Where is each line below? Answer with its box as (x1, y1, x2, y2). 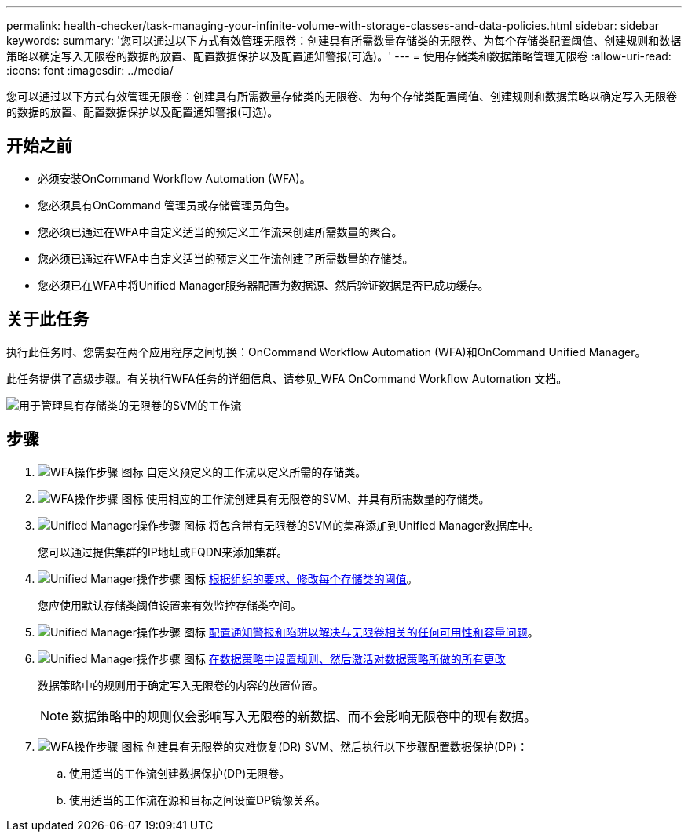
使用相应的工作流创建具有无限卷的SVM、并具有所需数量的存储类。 (146, 491, 490, 505)
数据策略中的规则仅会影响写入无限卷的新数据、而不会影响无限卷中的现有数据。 (71, 708, 537, 724)
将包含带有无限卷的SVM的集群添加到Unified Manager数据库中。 (208, 518, 540, 532)
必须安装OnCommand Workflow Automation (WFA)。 (38, 171, 311, 185)
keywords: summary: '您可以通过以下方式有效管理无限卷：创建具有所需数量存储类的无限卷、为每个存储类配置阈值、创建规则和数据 (6, 34, 682, 47)
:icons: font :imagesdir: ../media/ (6, 64, 174, 77)
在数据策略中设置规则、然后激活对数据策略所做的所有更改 (208, 651, 506, 665)
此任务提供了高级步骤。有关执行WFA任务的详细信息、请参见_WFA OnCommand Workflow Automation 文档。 (6, 371, 568, 385)
